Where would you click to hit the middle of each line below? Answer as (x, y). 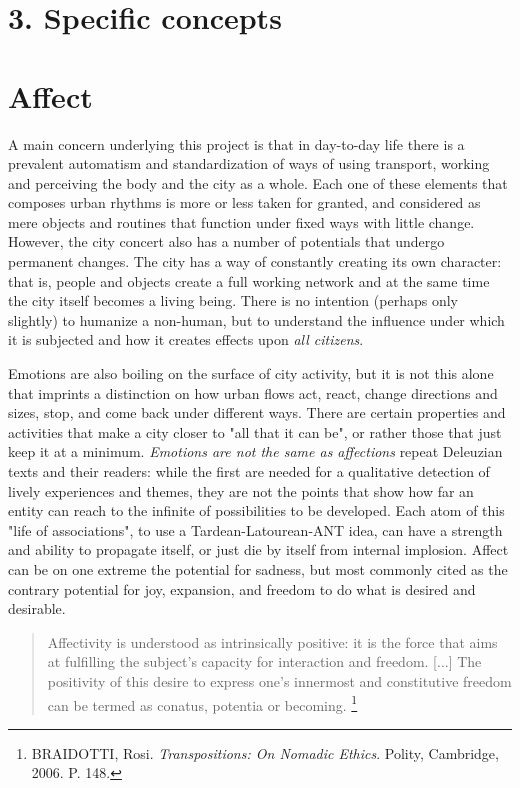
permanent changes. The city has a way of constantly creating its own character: (255, 261)
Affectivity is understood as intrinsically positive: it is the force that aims (272, 641)
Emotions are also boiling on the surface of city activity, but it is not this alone (251, 373)
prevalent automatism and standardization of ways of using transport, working (249, 163)
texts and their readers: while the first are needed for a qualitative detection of (249, 471)
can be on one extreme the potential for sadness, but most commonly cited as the (258, 568)
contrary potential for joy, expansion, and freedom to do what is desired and (242, 588)
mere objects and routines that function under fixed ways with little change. (241, 221)
